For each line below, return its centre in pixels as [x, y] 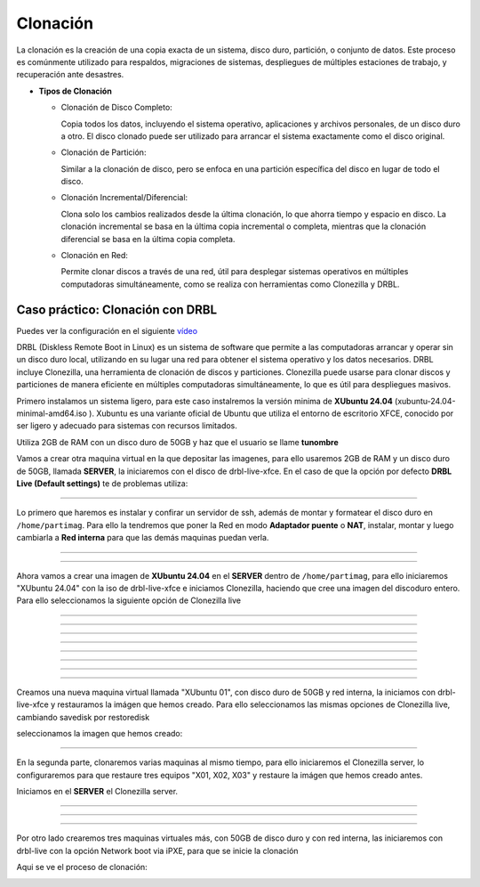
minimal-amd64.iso [52, 413]
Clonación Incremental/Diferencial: [124, 198]
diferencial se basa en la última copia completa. [148, 239]
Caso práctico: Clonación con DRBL [117, 309]
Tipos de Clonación [76, 91]
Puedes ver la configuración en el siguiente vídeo [107, 330]
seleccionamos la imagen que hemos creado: [100, 733]
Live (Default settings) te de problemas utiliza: [102, 484]
